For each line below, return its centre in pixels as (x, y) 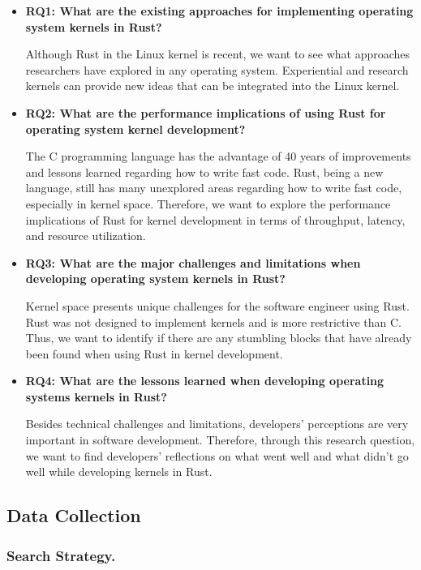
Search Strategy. (61, 555)
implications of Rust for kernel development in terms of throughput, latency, (215, 219)
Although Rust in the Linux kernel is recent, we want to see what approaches (218, 54)
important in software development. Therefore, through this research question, (220, 440)
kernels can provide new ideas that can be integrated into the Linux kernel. (213, 86)
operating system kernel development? (135, 129)
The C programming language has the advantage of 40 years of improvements (218, 156)
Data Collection (74, 515)
